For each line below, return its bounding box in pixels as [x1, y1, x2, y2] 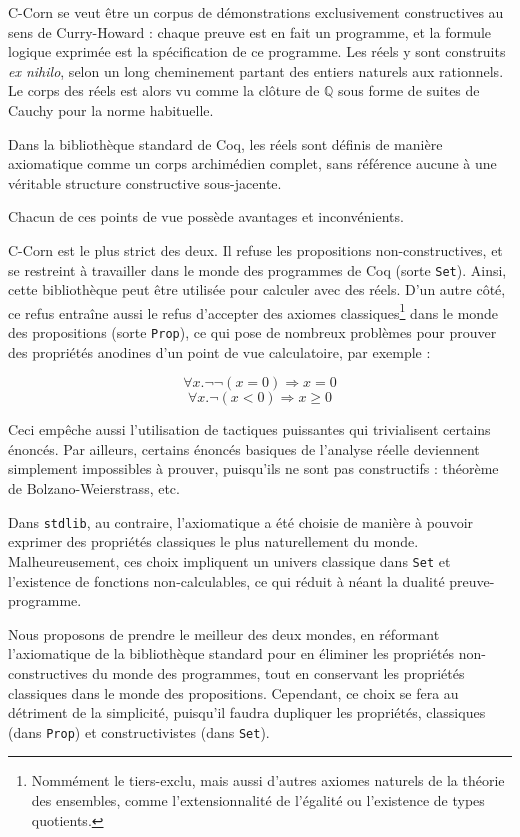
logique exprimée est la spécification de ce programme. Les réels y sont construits [8, 41, 506, 62]
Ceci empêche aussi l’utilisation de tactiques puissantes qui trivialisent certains [8, 419, 491, 440]
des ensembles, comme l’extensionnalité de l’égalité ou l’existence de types [31, 789, 485, 810]
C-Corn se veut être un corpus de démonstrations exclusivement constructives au [8, 2, 504, 22]
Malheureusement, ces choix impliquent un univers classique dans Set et [8, 550, 451, 571]
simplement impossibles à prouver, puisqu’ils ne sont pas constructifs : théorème [8, 458, 499, 479]
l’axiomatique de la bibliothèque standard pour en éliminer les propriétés [8, 643, 455, 664]
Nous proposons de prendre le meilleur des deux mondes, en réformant [8, 623, 440, 644]
